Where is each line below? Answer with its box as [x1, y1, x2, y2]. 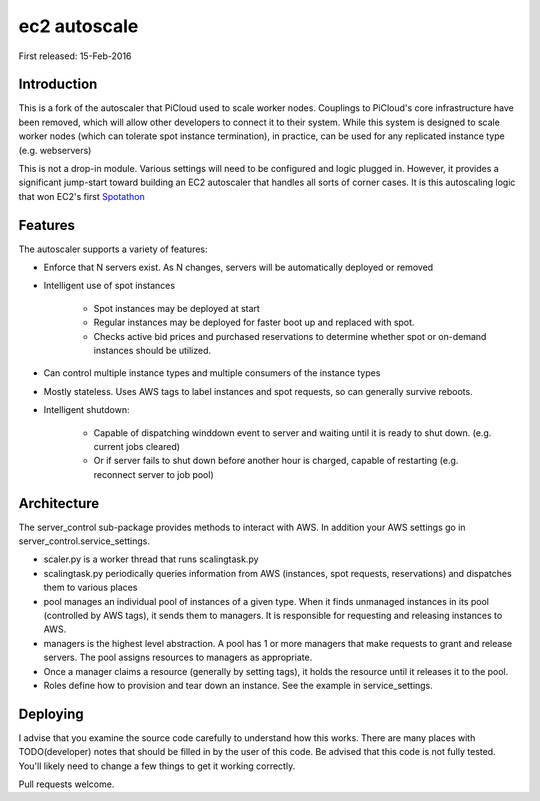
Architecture [18, 495, 100, 512]
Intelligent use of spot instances [43, 280, 175, 292]
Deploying [18, 705, 84, 722]
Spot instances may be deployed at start [93, 302, 260, 314]
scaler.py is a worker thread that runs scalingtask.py [43, 553, 259, 565]
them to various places [43, 581, 138, 594]
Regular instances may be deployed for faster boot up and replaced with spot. [93, 316, 415, 329]
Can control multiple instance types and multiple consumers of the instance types [43, 367, 381, 379]
